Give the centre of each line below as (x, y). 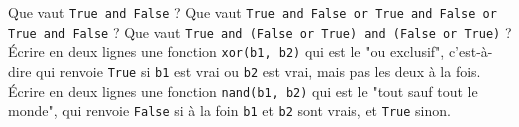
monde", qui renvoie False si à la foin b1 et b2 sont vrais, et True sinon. (229, 110)
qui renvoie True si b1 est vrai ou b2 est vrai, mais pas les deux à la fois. (258, 70)
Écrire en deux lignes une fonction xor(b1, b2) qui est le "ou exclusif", (226, 51)
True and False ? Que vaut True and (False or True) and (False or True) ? (260, 31)
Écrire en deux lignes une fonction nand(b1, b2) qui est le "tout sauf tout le (243, 90)
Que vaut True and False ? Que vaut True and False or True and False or (252, 12)
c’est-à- (470, 51)
